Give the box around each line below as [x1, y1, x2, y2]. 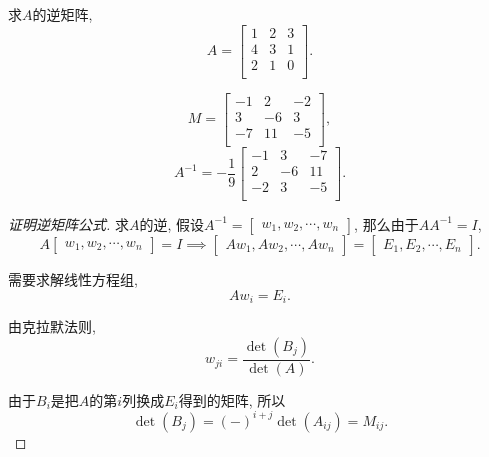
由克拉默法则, [8, 316, 96, 337]
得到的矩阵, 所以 [178, 389, 286, 410]
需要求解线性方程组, [8, 268, 138, 289]
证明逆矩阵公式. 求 [8, 213, 129, 234]
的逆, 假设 [139, 213, 205, 234]
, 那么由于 [354, 213, 419, 234]
